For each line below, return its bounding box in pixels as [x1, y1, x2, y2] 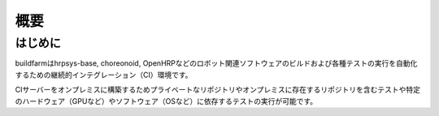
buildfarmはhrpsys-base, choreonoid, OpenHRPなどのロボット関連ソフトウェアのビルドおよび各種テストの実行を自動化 [15, 58, 418, 68]
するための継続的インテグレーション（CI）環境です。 [15, 70, 193, 79]
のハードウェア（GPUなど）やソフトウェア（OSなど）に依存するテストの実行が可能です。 [15, 96, 318, 105]
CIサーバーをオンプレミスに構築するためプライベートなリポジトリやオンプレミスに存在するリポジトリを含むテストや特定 [15, 85, 421, 95]
